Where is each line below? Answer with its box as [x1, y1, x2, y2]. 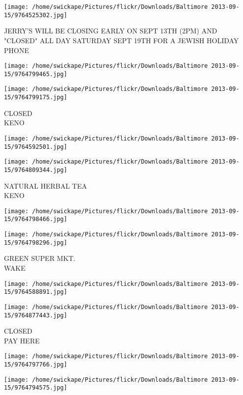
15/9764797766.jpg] [4, 361, 67, 368]
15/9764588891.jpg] [4, 288, 67, 296]
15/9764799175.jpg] [4, 94, 67, 101]
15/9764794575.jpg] [4, 384, 67, 392]
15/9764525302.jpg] [4, 11, 67, 19]
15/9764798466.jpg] [4, 216, 67, 223]
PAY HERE [4, 335, 40, 345]
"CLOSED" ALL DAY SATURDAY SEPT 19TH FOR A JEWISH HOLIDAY [4, 35, 239, 45]
